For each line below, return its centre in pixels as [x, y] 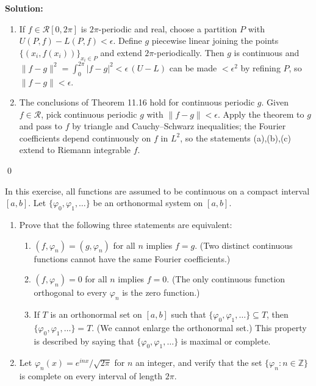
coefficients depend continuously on [85, 138]
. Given [275, 102]
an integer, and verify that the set [199, 363]
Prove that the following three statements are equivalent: [126, 225]
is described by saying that [84, 341]
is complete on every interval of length [91, 376]
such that [189, 314]
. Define [127, 41]
